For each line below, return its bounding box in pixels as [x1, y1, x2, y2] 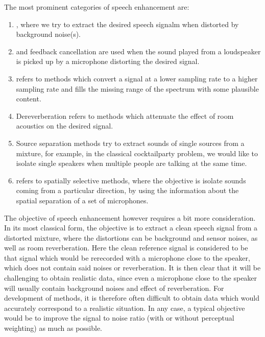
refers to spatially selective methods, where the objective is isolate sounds [16, 175, 246, 185]
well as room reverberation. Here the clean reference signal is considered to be [4, 242, 248, 253]
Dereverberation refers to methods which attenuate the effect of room [16, 110, 234, 121]
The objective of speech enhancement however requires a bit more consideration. [4, 212, 256, 223]
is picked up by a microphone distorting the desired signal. [16, 56, 200, 67]
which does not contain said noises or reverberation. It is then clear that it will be [4, 262, 261, 273]
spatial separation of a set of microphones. [16, 195, 149, 205]
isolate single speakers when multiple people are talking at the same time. [16, 158, 247, 168]
